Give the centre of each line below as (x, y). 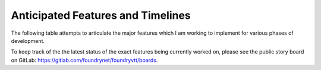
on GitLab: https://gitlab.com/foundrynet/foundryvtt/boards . (84, 60)
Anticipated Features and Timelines (101, 15)
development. (28, 41)
